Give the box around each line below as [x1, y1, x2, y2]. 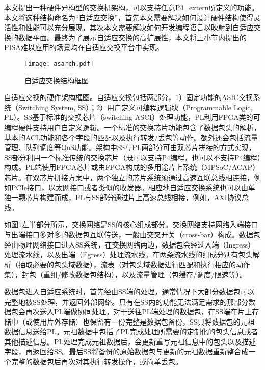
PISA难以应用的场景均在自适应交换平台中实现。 [4, 42, 164, 53]
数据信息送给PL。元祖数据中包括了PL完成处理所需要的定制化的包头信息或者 [4, 326, 258, 337]
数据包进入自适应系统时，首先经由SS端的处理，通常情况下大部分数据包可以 [4, 286, 255, 297]
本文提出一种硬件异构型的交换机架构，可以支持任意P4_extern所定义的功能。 [4, 2, 259, 12]
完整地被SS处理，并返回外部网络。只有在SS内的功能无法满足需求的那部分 [4, 296, 249, 307]
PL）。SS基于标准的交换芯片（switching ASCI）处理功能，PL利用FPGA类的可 [4, 112, 260, 122]
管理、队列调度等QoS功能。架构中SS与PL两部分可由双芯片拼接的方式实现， [4, 142, 256, 153]
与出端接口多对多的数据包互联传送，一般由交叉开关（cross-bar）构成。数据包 [4, 229, 260, 239]
